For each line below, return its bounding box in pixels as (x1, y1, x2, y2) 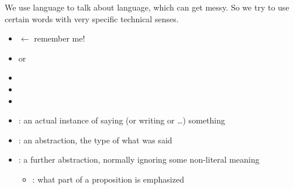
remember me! (34, 32, 85, 44)
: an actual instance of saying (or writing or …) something (18, 114, 225, 126)
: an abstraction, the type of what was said (18, 133, 172, 146)
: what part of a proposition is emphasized (32, 173, 184, 185)
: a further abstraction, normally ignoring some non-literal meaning (18, 153, 260, 166)
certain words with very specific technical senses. (5, 12, 179, 25)
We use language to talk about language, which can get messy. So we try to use (5, 1, 289, 13)
